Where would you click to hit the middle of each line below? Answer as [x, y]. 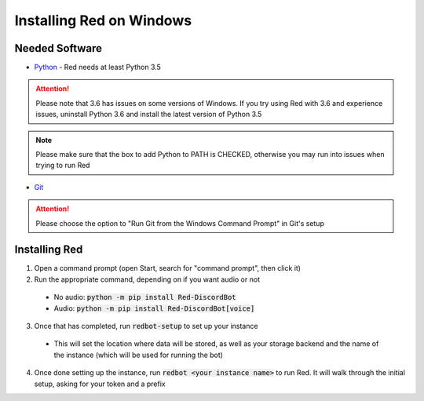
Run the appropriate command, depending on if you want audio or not [147, 279]
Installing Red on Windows [103, 20]
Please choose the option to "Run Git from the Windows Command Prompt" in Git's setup [180, 223]
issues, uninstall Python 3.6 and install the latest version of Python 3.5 [149, 115]
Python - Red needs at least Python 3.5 [97, 67]
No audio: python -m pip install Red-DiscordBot [145, 297]
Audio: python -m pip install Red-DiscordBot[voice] [154, 308]
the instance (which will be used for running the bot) [139, 355]
